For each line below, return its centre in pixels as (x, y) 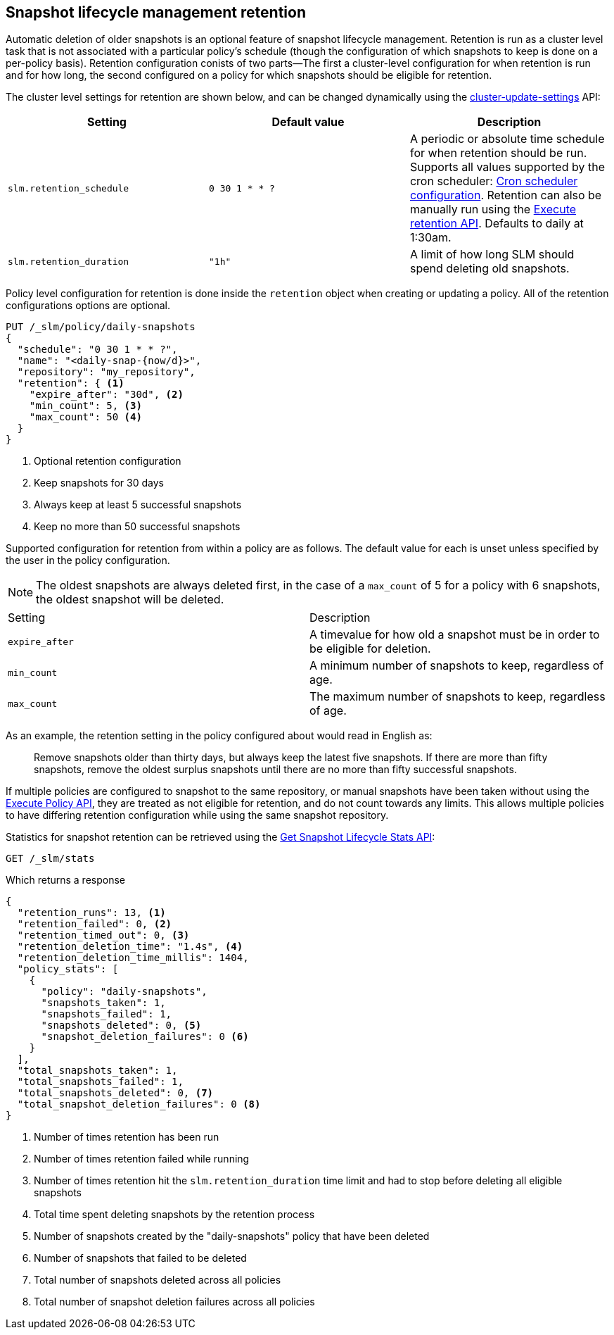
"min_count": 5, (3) (85, 406)
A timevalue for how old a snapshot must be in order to (455, 635)
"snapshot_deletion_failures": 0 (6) (145, 1037)
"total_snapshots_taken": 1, (97, 1071)
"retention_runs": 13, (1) (91, 913)
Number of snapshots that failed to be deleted (140, 1258)
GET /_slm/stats (50, 859)
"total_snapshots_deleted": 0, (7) (115, 1093)
